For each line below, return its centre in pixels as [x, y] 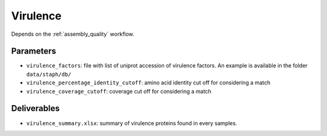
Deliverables [35, 108]
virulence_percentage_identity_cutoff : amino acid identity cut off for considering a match [148, 83]
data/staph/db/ [49, 74]
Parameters [34, 51]
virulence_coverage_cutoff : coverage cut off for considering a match [119, 91]
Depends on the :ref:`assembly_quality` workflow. [73, 34]
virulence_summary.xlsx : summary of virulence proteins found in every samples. [132, 123]
